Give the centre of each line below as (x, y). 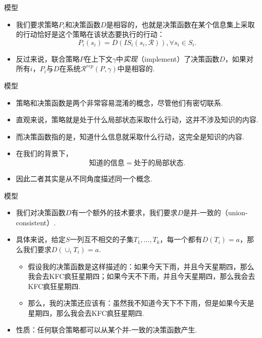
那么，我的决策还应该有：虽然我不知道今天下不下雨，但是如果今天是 (141, 303)
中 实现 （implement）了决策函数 (168, 58)
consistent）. (36, 222)
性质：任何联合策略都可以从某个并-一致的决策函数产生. (107, 330)
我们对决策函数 (41, 212)
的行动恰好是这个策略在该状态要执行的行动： (90, 34)
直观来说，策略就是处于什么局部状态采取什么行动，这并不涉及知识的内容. (137, 119)
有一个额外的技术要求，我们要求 (124, 212)
